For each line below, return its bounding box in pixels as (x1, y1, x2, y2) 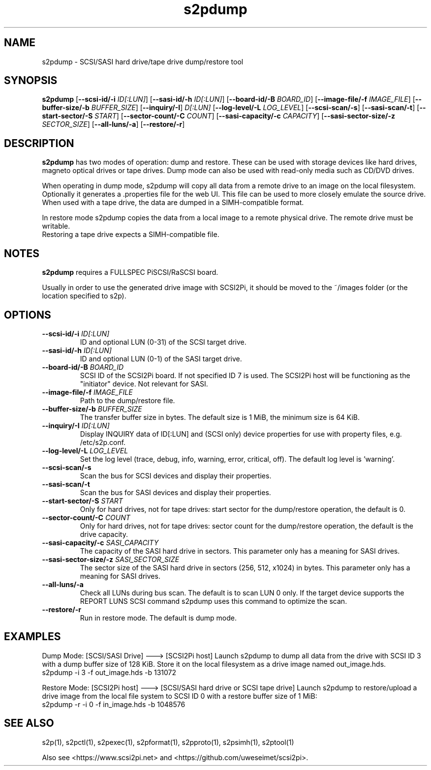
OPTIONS (4, 308, 51, 321)
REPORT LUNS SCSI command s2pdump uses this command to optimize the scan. (80, 596, 347, 605)
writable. (42, 222, 70, 231)
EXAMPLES (4, 630, 61, 643)
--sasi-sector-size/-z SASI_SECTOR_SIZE (42, 555, 180, 563)
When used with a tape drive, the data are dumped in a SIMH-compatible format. (42, 198, 304, 207)
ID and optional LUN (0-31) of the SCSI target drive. (80, 337, 246, 346)
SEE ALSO (4, 717, 54, 730)
